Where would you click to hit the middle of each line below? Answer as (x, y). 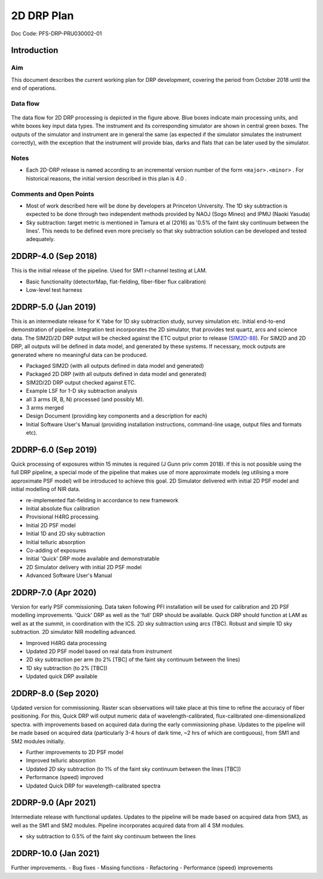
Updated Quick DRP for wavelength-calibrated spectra (93, 786)
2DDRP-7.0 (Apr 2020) (54, 592)
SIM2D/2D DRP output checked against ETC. (81, 382)
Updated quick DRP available (62, 676)
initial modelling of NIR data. (46, 489)
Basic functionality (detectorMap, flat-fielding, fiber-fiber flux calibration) (116, 282)
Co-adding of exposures (56, 550)
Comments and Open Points (53, 194)
